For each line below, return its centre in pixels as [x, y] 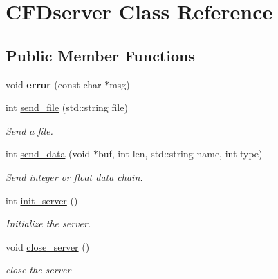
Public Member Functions [100, 55]
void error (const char [54, 84]
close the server [38, 270]
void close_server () [48, 246]
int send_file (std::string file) [67, 107]
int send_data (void [48, 154]
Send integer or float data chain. [74, 176]
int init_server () [42, 200]
